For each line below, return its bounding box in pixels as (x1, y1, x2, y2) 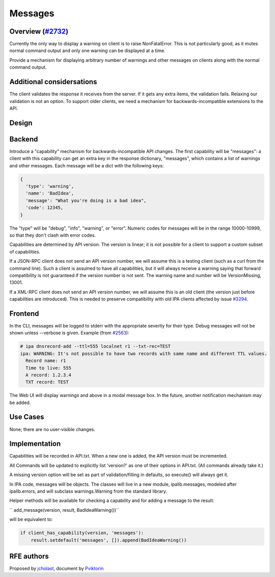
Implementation (9, 439, 61, 448)
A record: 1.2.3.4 (25, 372, 71, 378)
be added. (9, 399, 31, 406)
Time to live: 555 (25, 365, 71, 371)
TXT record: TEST (25, 379, 69, 385)
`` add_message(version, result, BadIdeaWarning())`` (9, 507, 119, 513)
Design (9, 118, 33, 127)
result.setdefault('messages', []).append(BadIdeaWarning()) (31, 537, 187, 543)
